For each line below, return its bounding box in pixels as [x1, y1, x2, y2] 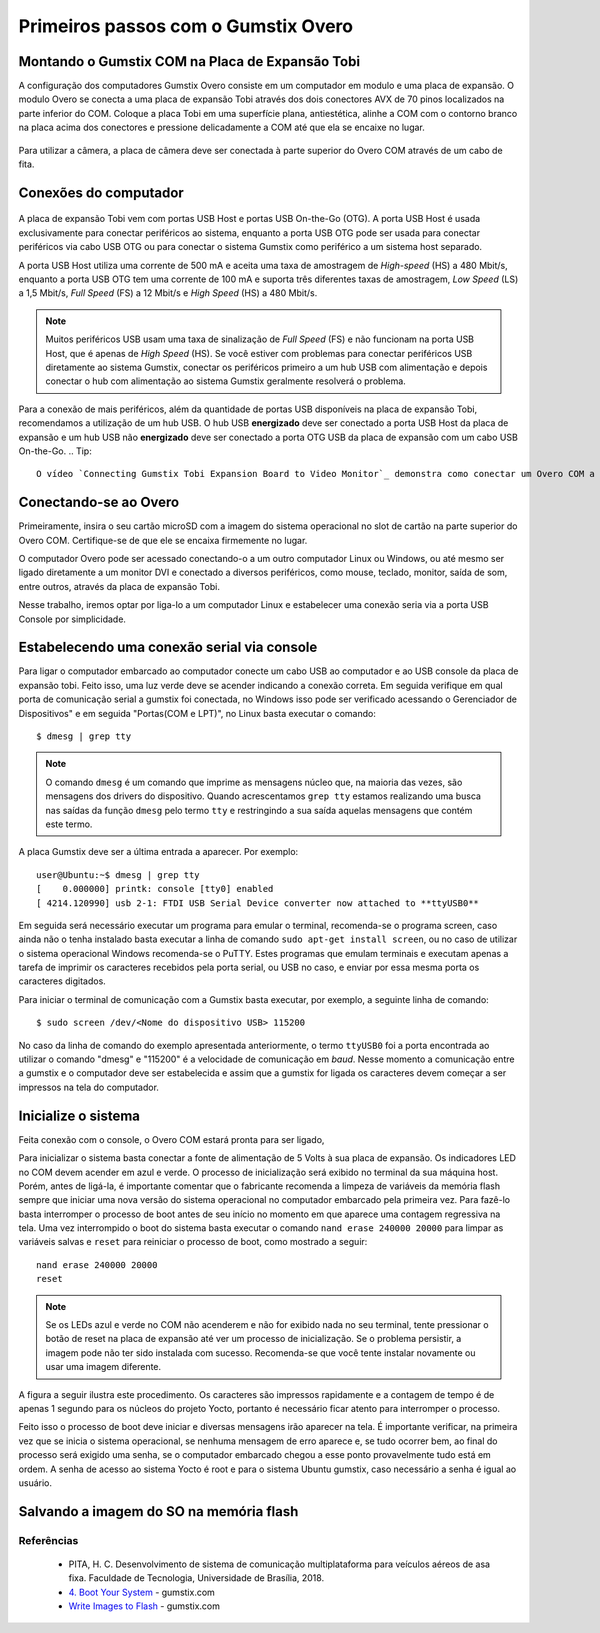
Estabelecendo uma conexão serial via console [18, 639, 318, 656]
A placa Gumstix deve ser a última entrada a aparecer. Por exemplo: [18, 846, 299, 858]
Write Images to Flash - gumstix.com [68, 1600, 220, 1612]
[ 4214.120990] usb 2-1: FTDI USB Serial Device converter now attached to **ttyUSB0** [36, 897, 480, 909]
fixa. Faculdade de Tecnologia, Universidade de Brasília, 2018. [68, 1572, 325, 1584]
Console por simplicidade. [18, 613, 127, 625]
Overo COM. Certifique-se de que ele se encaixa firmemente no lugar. [18, 534, 308, 546]
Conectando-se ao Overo [18, 494, 180, 511]
